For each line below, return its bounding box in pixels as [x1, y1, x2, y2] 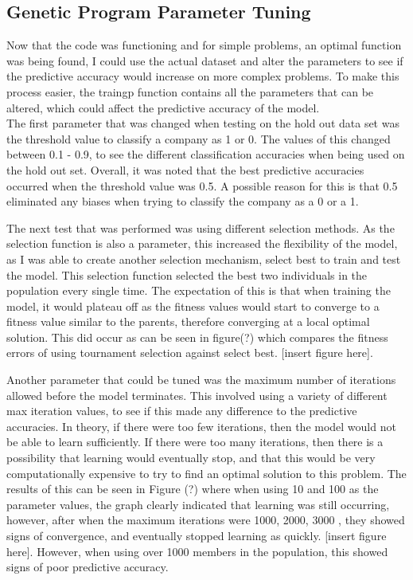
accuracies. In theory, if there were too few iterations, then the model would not [6, 417, 396, 434]
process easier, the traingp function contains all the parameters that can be [6, 83, 374, 100]
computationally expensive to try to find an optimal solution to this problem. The [6, 464, 407, 481]
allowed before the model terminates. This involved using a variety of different [6, 386, 388, 403]
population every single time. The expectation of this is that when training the [6, 282, 391, 299]
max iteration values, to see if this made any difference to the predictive [6, 402, 357, 419]
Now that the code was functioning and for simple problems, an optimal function [6, 37, 402, 53]
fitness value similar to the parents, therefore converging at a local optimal [6, 313, 370, 330]
